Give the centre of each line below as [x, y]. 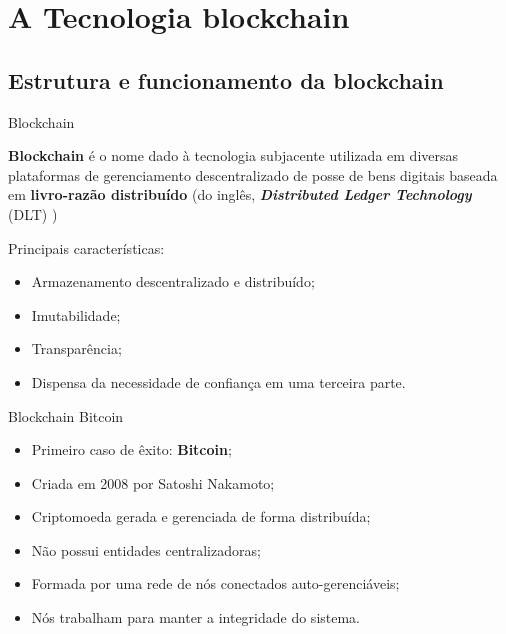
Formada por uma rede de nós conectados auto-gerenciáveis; [215, 583]
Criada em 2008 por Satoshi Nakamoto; [153, 482]
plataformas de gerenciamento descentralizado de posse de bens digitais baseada [253, 174]
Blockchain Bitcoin [66, 415]
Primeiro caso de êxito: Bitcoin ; [131, 449]
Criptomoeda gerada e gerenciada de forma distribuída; [201, 516]
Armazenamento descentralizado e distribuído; [173, 281]
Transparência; [76, 348]
